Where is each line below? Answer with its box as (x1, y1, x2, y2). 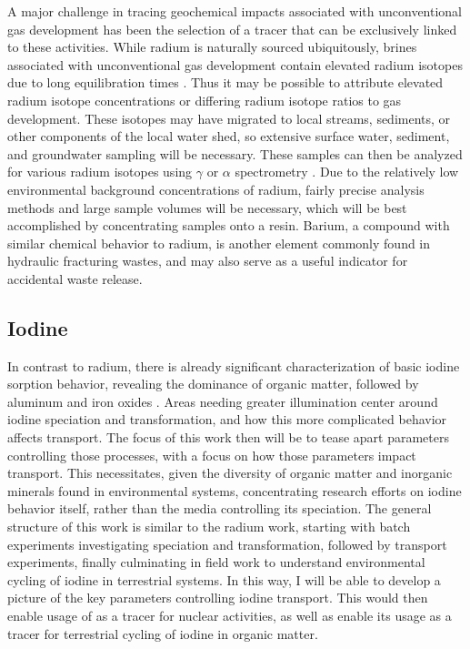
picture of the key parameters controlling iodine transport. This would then (7, 588, 428, 607)
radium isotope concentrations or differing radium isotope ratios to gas (7, 90, 402, 109)
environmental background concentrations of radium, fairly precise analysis (7, 179, 425, 198)
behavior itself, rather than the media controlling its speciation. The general (7, 499, 432, 518)
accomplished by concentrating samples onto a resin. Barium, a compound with (7, 216, 450, 235)
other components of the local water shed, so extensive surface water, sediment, (7, 127, 450, 146)
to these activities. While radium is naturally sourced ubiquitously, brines (7, 37, 417, 56)
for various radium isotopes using (7, 162, 193, 181)
